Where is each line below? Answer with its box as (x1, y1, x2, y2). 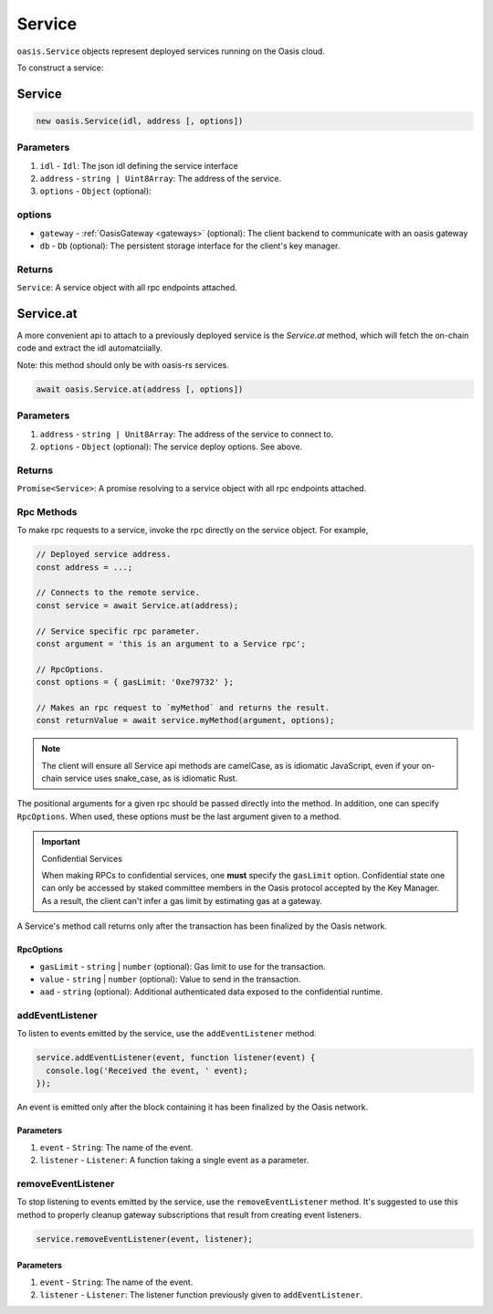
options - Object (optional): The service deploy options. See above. (39, 441, 303, 452)
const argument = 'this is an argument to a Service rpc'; (36, 638, 306, 648)
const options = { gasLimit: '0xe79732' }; (36, 677, 235, 688)
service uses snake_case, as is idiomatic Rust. (64, 773, 238, 784)
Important (41, 836, 81, 847)
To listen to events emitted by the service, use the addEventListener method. (16, 1028, 317, 1039)
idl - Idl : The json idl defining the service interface (39, 160, 238, 171)
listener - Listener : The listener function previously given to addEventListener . (39, 1288, 363, 1300)
